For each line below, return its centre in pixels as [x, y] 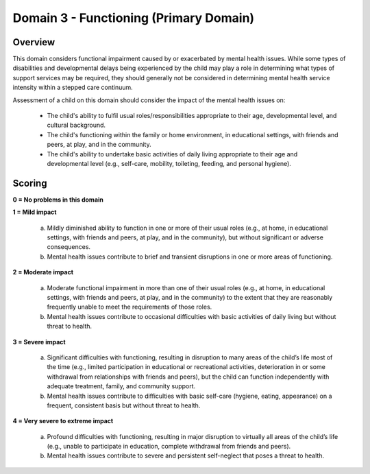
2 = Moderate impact [43, 272]
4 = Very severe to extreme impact [63, 421]
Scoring [30, 183]
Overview [34, 42]
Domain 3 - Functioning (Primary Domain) [134, 18]
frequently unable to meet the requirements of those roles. [129, 307]
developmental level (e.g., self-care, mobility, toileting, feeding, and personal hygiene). [169, 163]
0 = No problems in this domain [58, 200]
